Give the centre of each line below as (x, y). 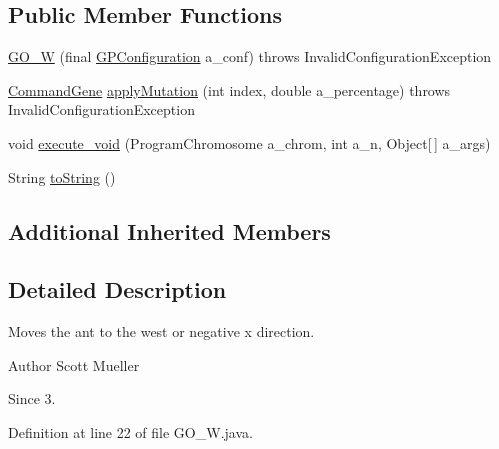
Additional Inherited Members (169, 230)
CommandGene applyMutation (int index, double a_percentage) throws (229, 89)
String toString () (62, 176)
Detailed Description (117, 289)
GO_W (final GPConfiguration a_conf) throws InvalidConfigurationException (250, 56)
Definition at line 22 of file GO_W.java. (130, 431)
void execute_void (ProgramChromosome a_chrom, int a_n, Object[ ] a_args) (249, 142)
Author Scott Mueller (74, 364)
